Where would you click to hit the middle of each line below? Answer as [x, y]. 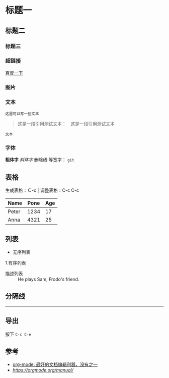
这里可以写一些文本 [22, 114]
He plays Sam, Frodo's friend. [49, 279]
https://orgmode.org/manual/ [43, 370]
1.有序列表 [16, 262]
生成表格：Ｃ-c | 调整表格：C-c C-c [42, 190]
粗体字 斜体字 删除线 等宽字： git [40, 160]
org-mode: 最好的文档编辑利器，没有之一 [55, 364]
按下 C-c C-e [18, 334]
